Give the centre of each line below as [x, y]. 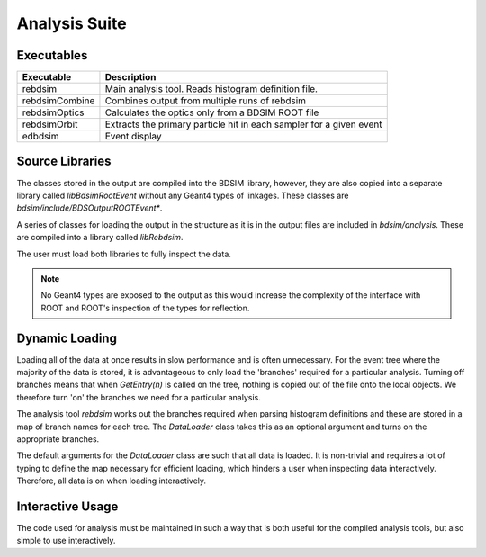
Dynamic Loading [67, 338]
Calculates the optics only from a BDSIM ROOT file [212, 112]
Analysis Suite [72, 23]
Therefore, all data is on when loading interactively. [112, 481]
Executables [52, 55]
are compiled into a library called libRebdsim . [100, 238]
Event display [133, 137]
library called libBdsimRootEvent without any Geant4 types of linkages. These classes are [183, 195]
